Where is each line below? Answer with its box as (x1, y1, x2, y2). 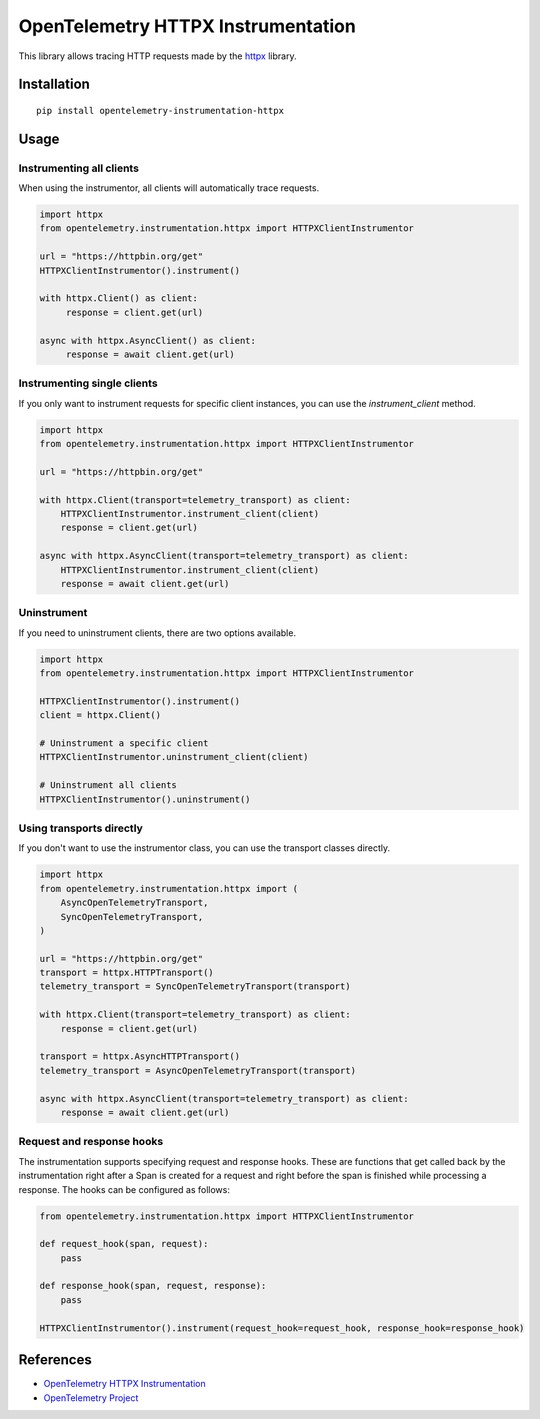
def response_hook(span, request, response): (39, 1280, 267, 1292)
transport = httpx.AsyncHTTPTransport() (39, 1051, 240, 1062)
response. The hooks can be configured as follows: (18, 1183, 230, 1195)
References (18, 1351, 92, 1369)
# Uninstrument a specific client (39, 738, 209, 749)
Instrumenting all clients (18, 161, 140, 175)
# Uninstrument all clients (39, 780, 177, 791)
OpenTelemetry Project (43, 1391, 139, 1404)
